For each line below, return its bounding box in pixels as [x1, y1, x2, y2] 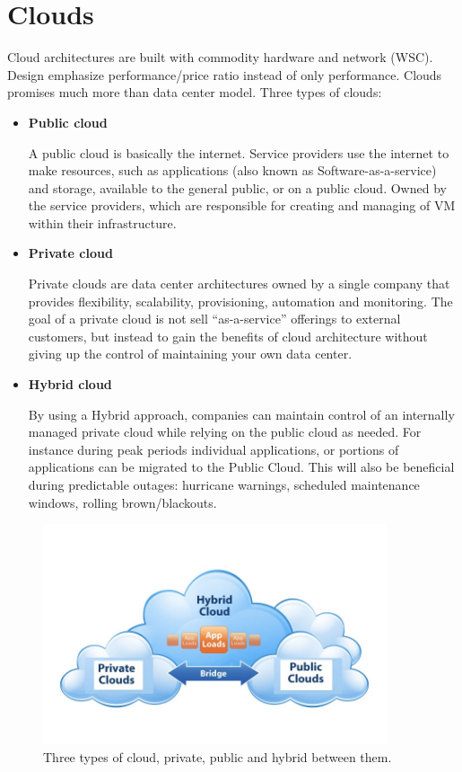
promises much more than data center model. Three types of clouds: [7, 83, 382, 102]
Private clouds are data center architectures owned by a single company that [28, 274, 450, 293]
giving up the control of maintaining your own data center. [28, 344, 353, 363]
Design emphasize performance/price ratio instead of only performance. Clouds [7, 65, 442, 84]
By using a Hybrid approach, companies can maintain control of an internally [28, 404, 455, 423]
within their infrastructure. [28, 213, 177, 232]
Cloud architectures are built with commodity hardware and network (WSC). [7, 48, 433, 67]
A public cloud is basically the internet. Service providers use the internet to [28, 143, 449, 162]
